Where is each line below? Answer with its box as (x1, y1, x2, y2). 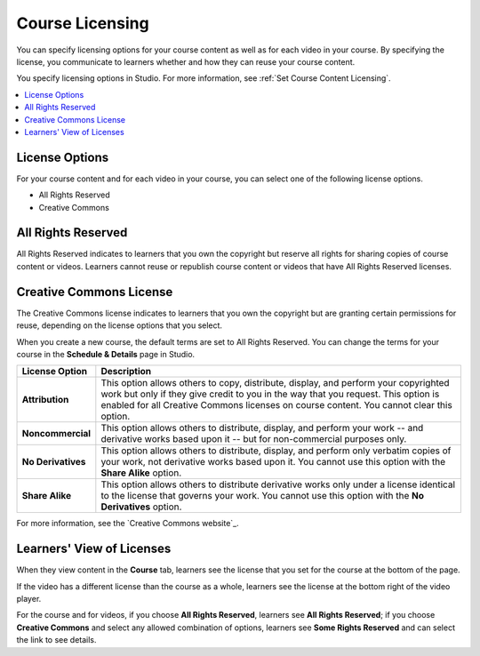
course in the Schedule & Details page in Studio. (16, 348, 196, 359)
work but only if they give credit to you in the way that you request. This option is (100, 388, 440, 400)
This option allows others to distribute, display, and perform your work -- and (100, 422, 424, 435)
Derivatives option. (100, 500, 182, 513)
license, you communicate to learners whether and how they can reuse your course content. (16, 56, 356, 67)
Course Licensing (16, 13, 150, 33)
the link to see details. (16, 635, 97, 645)
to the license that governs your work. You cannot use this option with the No (100, 490, 424, 502)
